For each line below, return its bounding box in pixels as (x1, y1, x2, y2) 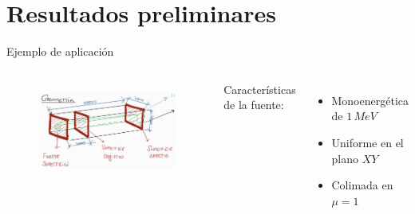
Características (223, 80, 296, 97)
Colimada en (331, 177, 393, 193)
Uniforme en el (331, 134, 404, 150)
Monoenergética (331, 91, 409, 108)
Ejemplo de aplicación (6, 43, 114, 60)
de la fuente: (223, 96, 284, 113)
